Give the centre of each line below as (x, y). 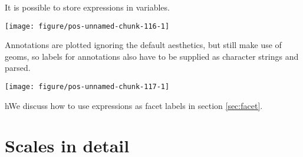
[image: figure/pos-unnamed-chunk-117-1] (87, 87)
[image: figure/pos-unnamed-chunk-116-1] (87, 26)
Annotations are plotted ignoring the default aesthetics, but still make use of (143, 45)
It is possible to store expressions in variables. (87, 7)
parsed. (18, 68)
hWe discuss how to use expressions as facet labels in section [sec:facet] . (134, 105)
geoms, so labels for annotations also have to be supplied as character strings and (152, 56)
